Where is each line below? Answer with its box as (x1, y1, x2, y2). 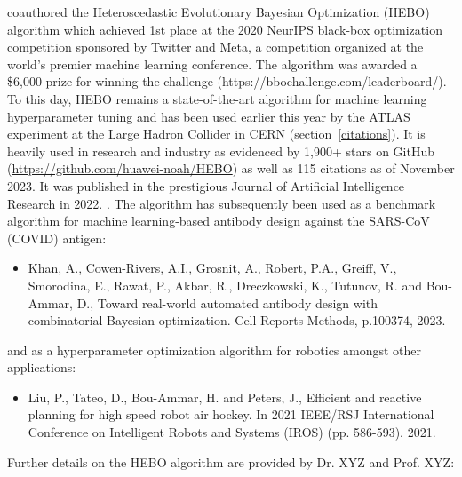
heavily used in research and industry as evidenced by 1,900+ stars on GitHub (7, 141, 435, 160)
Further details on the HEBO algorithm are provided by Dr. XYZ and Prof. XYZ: (7, 452, 455, 471)
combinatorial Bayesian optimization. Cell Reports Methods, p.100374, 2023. (28, 311, 446, 330)
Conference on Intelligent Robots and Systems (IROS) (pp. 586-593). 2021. (28, 423, 436, 441)
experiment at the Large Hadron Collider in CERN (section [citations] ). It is (7, 124, 426, 143)
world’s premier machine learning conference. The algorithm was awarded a (7, 54, 418, 73)
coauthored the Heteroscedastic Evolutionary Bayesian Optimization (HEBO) (7, 3, 430, 20)
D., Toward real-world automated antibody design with (76, 293, 378, 312)
